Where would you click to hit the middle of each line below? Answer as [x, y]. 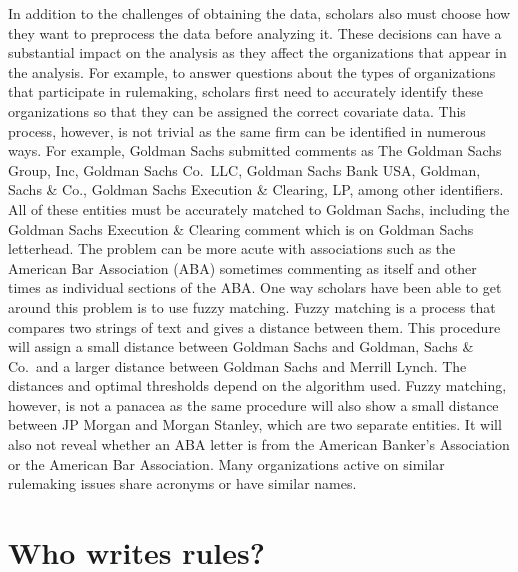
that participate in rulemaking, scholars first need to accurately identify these [245, 91]
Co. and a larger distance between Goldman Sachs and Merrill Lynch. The [237, 365]
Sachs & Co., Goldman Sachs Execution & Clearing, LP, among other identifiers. [256, 189]
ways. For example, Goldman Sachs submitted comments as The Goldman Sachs [255, 150]
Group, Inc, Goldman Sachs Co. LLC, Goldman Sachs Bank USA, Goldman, [244, 169]
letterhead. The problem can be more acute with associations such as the [232, 248]
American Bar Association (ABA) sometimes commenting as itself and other [242, 267]
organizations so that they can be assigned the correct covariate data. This [237, 110]
